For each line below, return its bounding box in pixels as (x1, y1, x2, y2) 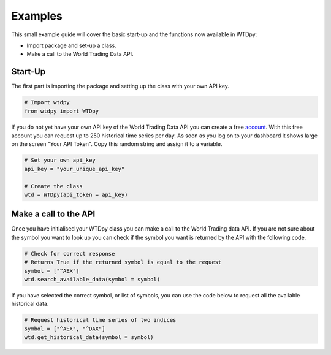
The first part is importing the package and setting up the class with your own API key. (11, 83, 230, 90)
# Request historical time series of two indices (24, 316, 177, 324)
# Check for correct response (24, 250, 115, 257)
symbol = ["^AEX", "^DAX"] (24, 325, 105, 332)
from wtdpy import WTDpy (24, 107, 99, 115)
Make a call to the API (11, 209, 96, 219)
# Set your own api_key (24, 157, 96, 164)
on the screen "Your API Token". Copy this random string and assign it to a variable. (11, 140, 223, 148)
